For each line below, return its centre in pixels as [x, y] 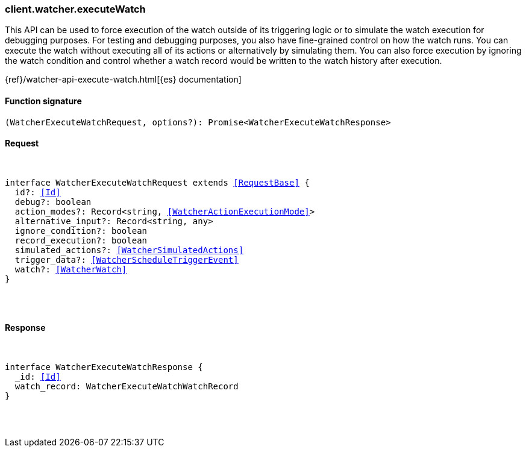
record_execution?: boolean [81, 240]
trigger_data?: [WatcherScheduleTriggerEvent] [127, 259]
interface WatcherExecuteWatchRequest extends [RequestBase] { [157, 182]
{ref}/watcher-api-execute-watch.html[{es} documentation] [123, 80]
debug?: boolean [53, 202]
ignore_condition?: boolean [81, 231]
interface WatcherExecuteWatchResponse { [104, 367]
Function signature [43, 101]
